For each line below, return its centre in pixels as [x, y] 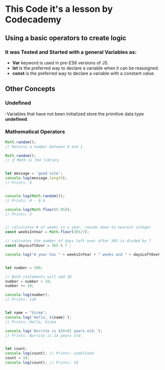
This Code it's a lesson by [59, 9]
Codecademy [33, 20]
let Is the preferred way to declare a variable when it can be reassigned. [85, 68]
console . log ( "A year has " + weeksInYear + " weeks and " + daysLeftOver [83, 254]
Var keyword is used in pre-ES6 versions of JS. [60, 62]
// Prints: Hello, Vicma [31, 322]
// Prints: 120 [21, 300]
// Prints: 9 [19, 183]
